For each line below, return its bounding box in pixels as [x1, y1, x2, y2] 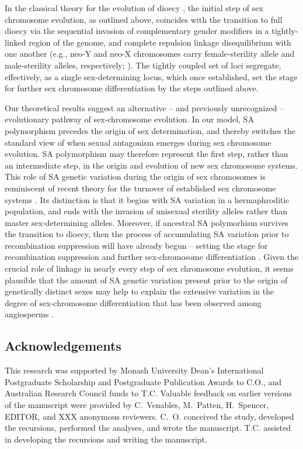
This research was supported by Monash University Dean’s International [5, 364, 264, 376]
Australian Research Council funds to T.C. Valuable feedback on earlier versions [5, 387, 292, 399]
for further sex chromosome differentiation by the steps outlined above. [5, 82, 259, 94]
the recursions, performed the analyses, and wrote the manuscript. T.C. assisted [5, 421, 291, 434]
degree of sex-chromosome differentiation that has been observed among [5, 296, 262, 309]
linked [5, 36, 26, 48]
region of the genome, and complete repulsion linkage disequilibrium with [29, 36, 291, 48]
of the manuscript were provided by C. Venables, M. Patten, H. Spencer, [5, 399, 269, 411]
